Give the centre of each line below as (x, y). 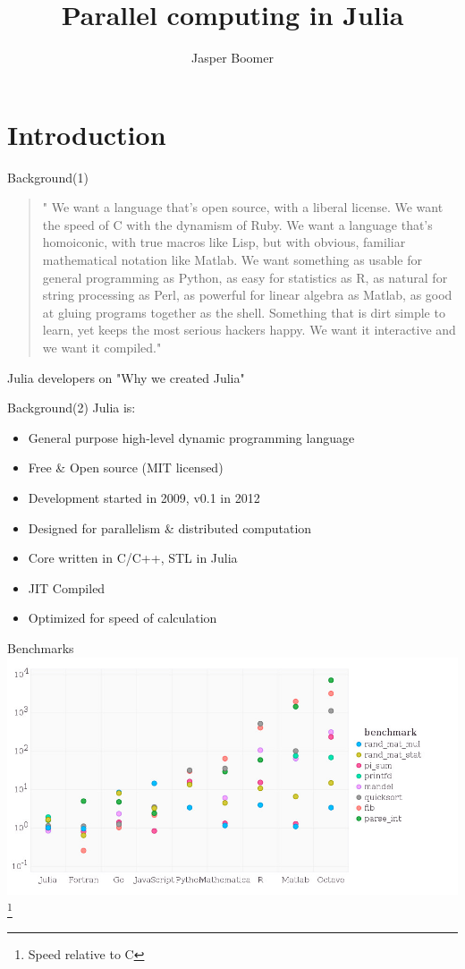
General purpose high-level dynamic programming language (191, 437)
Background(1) (48, 177)
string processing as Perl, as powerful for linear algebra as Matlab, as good (247, 295)
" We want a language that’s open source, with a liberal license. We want (243, 207)
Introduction (87, 134)
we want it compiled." (102, 347)
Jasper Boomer (232, 58)
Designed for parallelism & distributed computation (170, 527)
